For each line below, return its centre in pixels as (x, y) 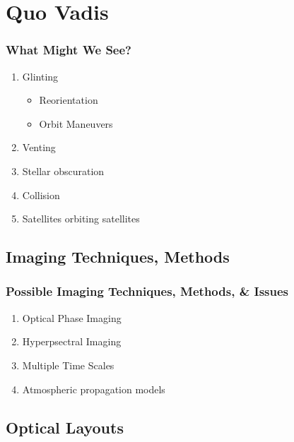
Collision (41, 195)
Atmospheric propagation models (94, 389)
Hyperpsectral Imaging (72, 341)
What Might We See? (69, 50)
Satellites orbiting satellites (81, 219)
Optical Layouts (65, 427)
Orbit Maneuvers (76, 123)
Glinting (40, 76)
